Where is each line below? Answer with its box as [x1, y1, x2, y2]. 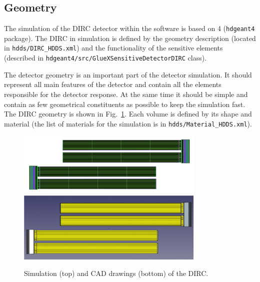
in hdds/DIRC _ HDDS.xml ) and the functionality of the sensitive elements [4, 42, 223, 53]
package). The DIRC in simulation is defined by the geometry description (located [4, 32, 256, 43]
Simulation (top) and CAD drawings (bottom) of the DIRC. [24, 268, 208, 278]
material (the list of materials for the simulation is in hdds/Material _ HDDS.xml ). [4, 118, 252, 128]
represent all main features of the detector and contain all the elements [4, 79, 221, 89]
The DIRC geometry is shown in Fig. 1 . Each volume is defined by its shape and [4, 108, 252, 119]
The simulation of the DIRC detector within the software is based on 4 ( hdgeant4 [4, 23, 255, 33]
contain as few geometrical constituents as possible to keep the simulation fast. [4, 98, 245, 109]
